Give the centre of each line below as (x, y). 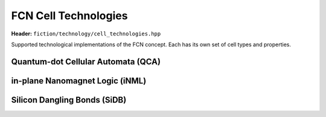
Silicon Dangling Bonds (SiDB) (69, 100)
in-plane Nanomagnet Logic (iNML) (79, 81)
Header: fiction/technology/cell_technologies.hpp (86, 34)
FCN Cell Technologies (69, 16)
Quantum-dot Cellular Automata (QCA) (86, 61)
